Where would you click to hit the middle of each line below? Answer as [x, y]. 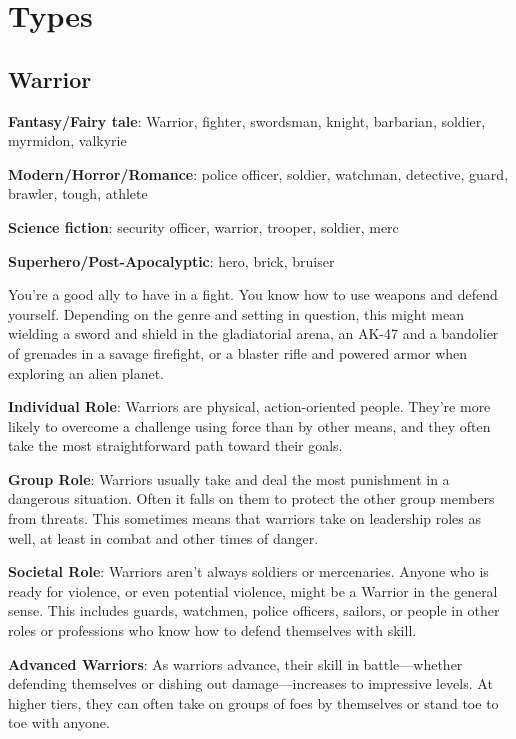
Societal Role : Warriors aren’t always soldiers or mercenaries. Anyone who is [248, 571]
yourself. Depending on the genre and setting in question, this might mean [236, 313]
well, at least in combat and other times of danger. [163, 537]
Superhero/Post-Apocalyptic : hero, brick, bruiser [171, 260]
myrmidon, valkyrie [67, 140]
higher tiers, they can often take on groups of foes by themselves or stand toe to [253, 702]
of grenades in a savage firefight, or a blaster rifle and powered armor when [238, 352]
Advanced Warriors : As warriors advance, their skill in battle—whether [235, 663]
